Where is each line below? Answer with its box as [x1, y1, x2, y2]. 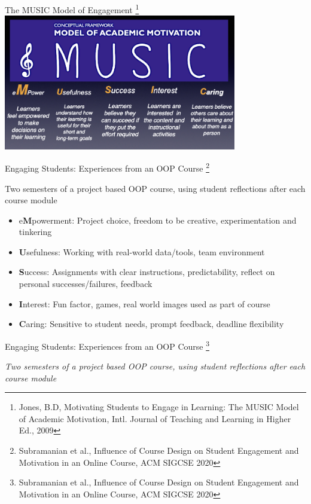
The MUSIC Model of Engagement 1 [5, 2, 139, 16]
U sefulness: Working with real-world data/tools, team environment [19, 245, 265, 258]
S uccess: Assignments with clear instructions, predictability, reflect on [19, 265, 275, 278]
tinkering [19, 225, 52, 238]
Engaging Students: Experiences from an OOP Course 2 [5, 160, 210, 174]
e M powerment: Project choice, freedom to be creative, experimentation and [19, 213, 297, 226]
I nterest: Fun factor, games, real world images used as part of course [19, 297, 270, 310]
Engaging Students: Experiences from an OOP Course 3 [5, 338, 210, 352]
